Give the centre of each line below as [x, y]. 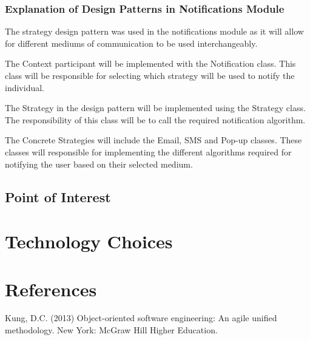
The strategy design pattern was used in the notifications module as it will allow [154, 31]
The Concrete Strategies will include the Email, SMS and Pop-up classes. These [153, 140]
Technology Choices [89, 241]
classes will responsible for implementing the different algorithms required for [148, 151]
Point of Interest [58, 196]
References [51, 289]
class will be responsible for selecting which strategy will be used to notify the [150, 75]
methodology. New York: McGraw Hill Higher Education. [111, 330]
